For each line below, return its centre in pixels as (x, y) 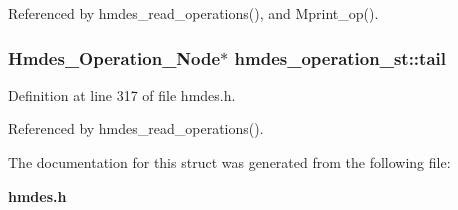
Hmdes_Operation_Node (114, 57)
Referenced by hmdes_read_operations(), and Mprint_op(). (193, 13)
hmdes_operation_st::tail (340, 57)
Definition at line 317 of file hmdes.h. (122, 94)
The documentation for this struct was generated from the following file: (229, 162)
